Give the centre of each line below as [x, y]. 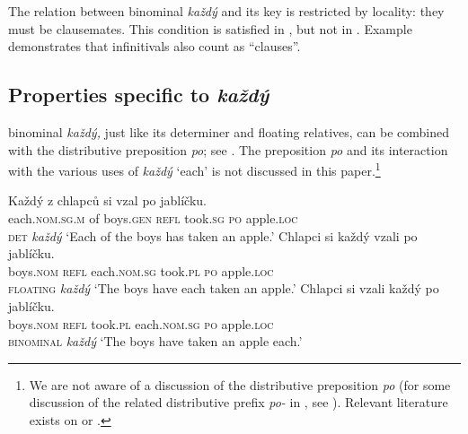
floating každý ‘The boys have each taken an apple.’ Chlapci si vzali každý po [224, 288]
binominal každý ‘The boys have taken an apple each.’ [155, 341]
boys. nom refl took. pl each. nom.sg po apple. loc [141, 323]
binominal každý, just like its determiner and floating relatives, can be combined [229, 131]
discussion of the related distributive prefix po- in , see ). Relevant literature [238, 402]
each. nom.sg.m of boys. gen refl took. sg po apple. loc [153, 218]
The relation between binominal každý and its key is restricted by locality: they [226, 11]
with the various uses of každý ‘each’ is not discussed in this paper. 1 [194, 169]
